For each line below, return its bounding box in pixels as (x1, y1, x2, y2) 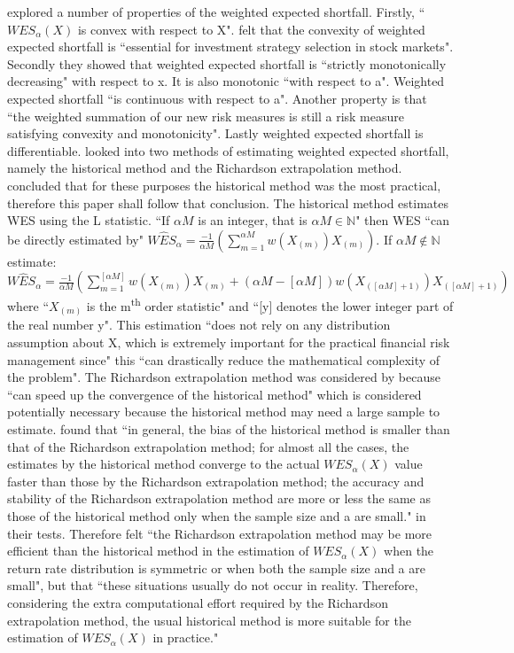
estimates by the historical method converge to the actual (7, 455, 320, 473)
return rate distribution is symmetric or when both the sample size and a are (7, 558, 425, 577)
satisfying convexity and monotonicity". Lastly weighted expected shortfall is (7, 124, 424, 143)
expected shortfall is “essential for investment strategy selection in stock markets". (7, 37, 454, 56)
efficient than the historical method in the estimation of (7, 541, 309, 560)
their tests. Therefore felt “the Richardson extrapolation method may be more (7, 524, 432, 542)
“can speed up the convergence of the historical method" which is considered (7, 385, 422, 403)
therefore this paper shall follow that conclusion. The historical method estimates (7, 193, 449, 212)
